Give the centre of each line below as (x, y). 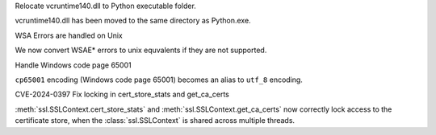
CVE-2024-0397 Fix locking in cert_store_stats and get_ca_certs (122, 94)
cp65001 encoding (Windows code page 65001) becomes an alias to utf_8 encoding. (159, 80)
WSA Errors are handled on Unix (69, 35)
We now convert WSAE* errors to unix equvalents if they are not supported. (141, 50)
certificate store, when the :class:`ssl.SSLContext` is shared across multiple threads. (155, 121)
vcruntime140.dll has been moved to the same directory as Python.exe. (133, 21)
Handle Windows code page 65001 (73, 65)
